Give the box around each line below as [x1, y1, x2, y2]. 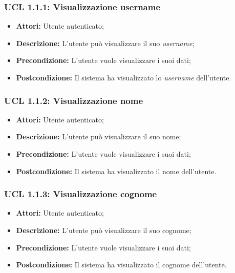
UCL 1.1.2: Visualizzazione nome [4, 94, 143, 107]
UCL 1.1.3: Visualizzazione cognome [4, 187, 157, 200]
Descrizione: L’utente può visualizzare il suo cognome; [16, 225, 191, 235]
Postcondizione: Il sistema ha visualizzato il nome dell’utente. [16, 165, 217, 176]
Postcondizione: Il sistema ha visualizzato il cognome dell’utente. [16, 259, 227, 270]
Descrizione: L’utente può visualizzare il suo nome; [16, 131, 181, 142]
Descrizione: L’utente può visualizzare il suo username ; [16, 37, 195, 48]
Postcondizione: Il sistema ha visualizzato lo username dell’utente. [16, 72, 231, 82]
